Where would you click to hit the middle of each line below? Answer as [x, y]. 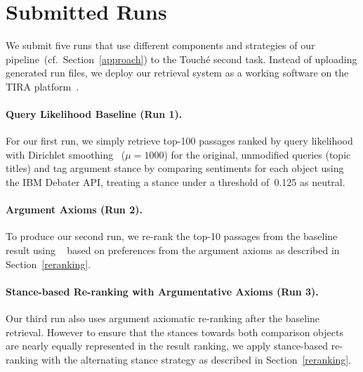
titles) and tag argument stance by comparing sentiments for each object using [175, 168]
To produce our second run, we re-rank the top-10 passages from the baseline [172, 236]
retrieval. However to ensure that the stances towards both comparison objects [174, 332]
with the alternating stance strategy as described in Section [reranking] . [197, 359]
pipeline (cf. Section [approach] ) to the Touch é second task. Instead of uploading [181, 59]
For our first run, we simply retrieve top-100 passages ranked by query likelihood [179, 141]
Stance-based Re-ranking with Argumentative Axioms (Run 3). [162, 291]
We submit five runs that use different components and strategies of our [160, 45]
